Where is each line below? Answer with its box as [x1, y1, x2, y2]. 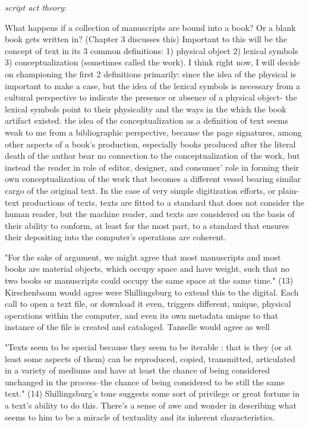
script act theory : [5, 1, 67, 13]
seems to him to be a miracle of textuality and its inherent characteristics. [5, 410, 275, 423]
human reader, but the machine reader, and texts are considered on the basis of [5, 208, 295, 220]
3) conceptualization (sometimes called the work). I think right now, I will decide [5, 56, 300, 68]
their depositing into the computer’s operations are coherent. [5, 231, 226, 243]
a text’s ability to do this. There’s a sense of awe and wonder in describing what [5, 399, 297, 411]
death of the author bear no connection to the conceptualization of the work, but [5, 149, 300, 162]
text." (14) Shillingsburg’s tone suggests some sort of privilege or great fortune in [5, 387, 300, 400]
